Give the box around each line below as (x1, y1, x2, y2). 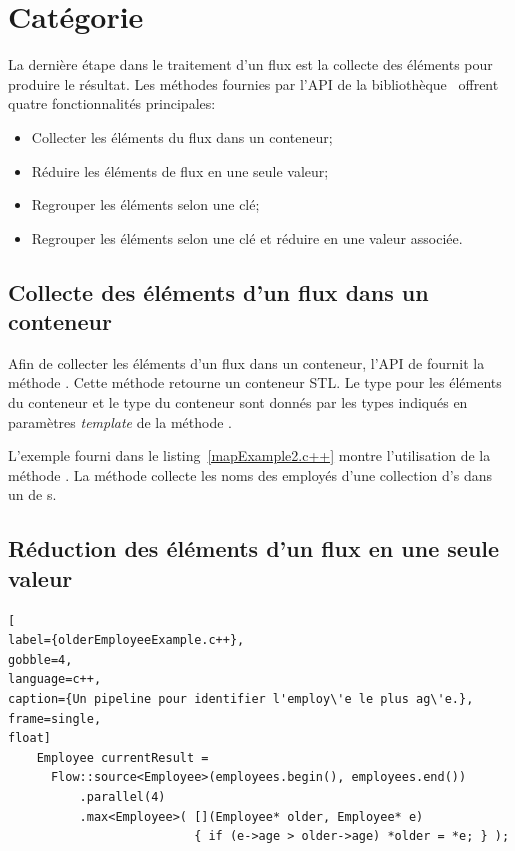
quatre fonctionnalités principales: (8, 93, 216, 114)
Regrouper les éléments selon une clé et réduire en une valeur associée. (31, 227, 463, 248)
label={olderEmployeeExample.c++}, (8, 633, 245, 648)
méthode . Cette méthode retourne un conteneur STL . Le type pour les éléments (8, 372, 502, 393)
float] (8, 731, 51, 746)
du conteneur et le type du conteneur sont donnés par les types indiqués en (8, 392, 468, 413)
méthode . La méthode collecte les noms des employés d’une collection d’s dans (8, 464, 492, 485)
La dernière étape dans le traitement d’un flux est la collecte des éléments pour (8, 54, 493, 75)
